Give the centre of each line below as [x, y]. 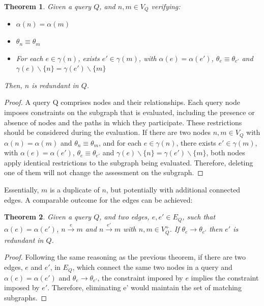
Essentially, [22, 190]
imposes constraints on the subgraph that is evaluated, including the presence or [129, 112]
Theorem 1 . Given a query [48, 6]
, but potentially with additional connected [173, 190]
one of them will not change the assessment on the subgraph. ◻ [104, 172]
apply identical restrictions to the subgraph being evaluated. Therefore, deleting [129, 162]
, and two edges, [124, 217]
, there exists [196, 142]
